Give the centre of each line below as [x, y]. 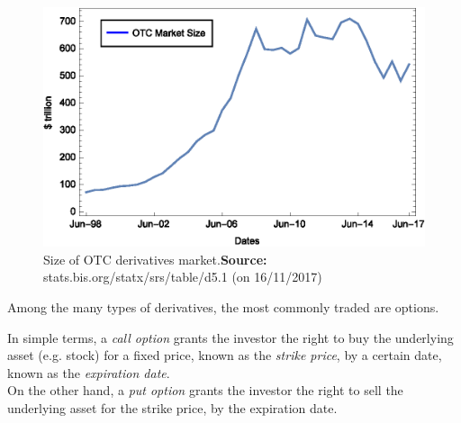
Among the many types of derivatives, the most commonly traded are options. [223, 307]
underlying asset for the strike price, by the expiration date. [172, 408]
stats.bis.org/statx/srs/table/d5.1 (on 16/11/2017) [183, 277]
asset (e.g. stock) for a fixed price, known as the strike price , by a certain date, [225, 355]
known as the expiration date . [89, 372]
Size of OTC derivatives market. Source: [155, 259]
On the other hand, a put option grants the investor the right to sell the [205, 390]
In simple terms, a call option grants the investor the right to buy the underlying [230, 337]
